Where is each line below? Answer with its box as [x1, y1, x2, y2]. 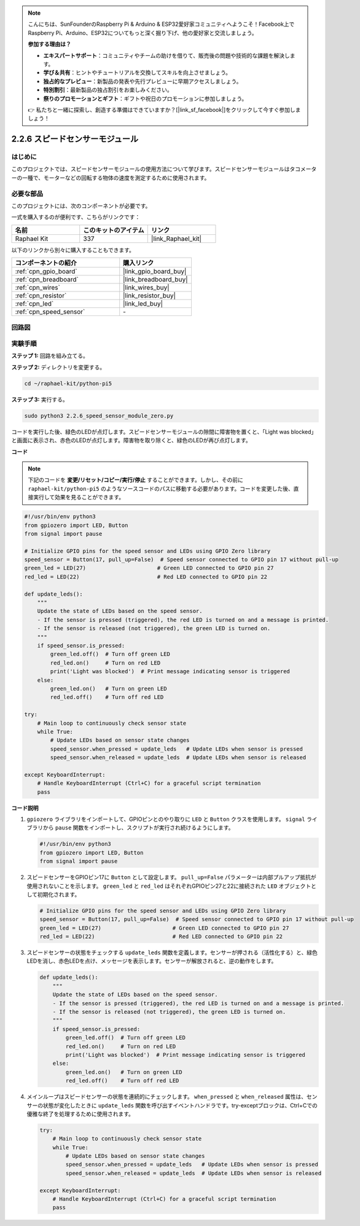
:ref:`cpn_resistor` [15, 291, 67, 300]
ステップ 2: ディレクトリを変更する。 [11, 363, 106, 371]
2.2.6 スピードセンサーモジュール [11, 134, 139, 144]
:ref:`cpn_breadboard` [15, 275, 79, 284]
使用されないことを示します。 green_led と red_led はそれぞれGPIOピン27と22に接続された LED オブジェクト [26, 882, 311, 890]
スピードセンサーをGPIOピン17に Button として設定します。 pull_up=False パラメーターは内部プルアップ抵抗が [26, 874, 316, 881]
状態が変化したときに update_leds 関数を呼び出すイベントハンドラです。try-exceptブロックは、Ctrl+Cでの [42, 1101, 318, 1109]
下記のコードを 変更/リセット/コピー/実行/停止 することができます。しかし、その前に [28, 477, 244, 484]
